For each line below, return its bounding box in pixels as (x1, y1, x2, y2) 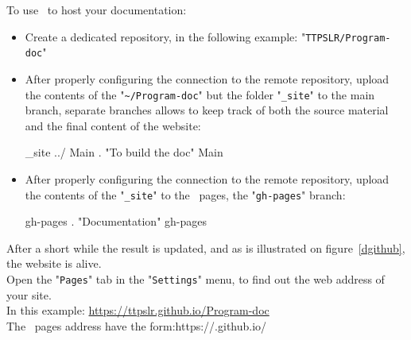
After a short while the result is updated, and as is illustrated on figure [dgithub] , (6, 239, 405, 256)
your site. (6, 286, 52, 303)
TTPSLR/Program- (305, 32, 391, 44)
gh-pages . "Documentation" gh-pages (25, 213, 207, 230)
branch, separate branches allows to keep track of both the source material (25, 102, 389, 118)
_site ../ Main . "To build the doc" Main (25, 144, 223, 160)
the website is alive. (6, 255, 102, 272)
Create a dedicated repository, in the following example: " (25, 28, 306, 44)
